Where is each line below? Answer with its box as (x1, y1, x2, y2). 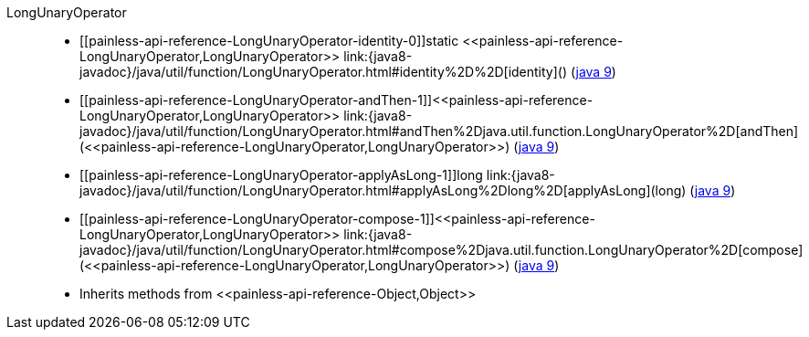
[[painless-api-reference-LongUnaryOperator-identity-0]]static (79, 33, 459, 48)
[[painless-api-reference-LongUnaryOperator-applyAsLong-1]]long (79, 167, 483, 183)
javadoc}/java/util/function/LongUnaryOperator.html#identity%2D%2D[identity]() (79, 64, 568, 79)
